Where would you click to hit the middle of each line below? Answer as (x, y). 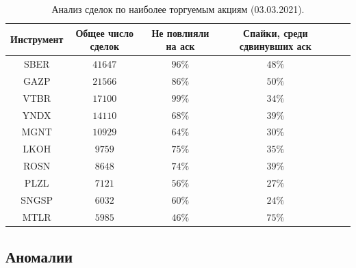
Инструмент (37, 39)
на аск (180, 46)
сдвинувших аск (275, 46)
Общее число (104, 32)
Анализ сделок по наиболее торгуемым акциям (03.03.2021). (178, 9)
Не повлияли (180, 32)
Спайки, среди (276, 32)
